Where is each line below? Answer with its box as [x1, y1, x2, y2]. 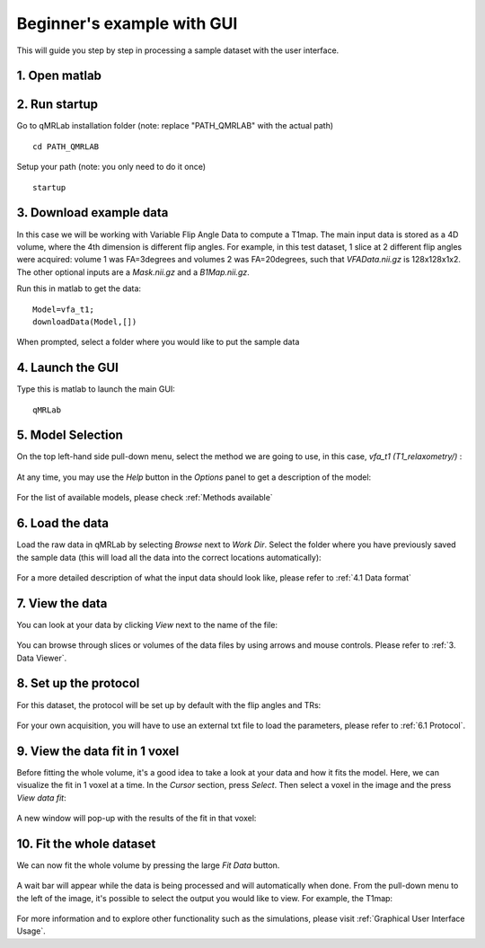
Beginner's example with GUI [16, 13, 238, 33]
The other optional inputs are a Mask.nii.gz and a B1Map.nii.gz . [16, 266, 251, 278]
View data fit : [16, 792, 66, 803]
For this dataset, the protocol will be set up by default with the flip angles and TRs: [16, 699, 322, 710]
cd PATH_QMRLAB [32, 141, 100, 152]
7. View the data [16, 596, 108, 611]
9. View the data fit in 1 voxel [16, 743, 180, 758]
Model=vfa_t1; [32, 304, 94, 315]
